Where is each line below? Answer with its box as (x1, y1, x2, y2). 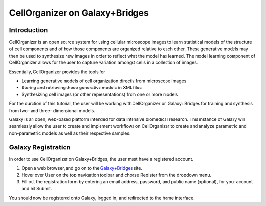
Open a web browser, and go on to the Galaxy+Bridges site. (21, 165, 143, 171)
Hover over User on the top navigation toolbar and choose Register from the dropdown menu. (21, 172, 212, 178)
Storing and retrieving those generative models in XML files (21, 85, 142, 90)
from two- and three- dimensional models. (9, 107, 96, 113)
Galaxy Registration (9, 143, 71, 151)
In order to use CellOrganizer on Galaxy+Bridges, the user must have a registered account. (9, 156, 193, 162)
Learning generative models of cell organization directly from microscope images (21, 78, 187, 84)
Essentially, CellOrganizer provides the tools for (9, 69, 105, 75)
